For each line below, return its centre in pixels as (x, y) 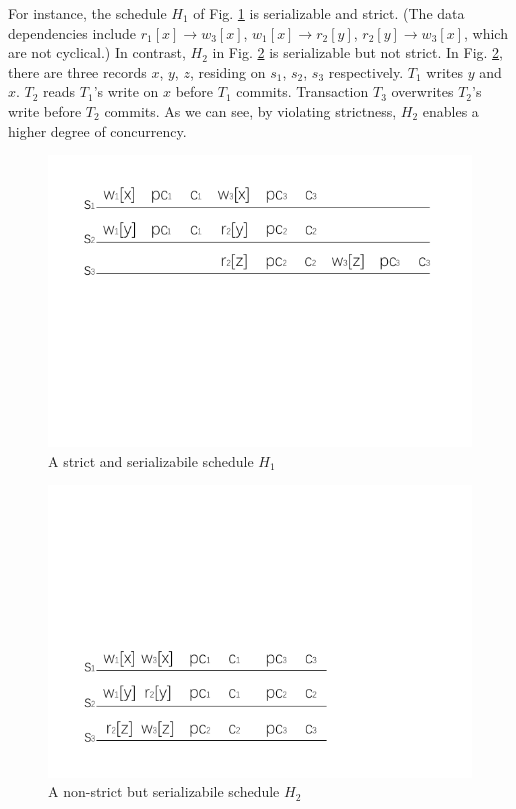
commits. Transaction (302, 91)
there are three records (77, 71)
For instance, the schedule (87, 13)
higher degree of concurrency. (97, 130)
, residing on (227, 71)
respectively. (366, 71)
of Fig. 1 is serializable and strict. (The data (329, 13)
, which (485, 32)
